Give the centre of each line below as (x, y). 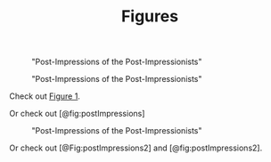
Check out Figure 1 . (45, 96)
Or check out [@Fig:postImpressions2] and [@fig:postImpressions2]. (136, 148)
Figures (150, 16)
